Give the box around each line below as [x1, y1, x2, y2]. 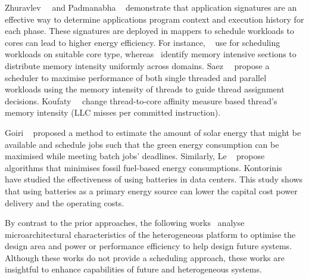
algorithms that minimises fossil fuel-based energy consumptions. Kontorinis [5, 161, 282, 173]
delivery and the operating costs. [5, 196, 124, 209]
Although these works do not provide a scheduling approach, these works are [5, 251, 285, 263]
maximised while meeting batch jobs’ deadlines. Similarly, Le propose [5, 150, 265, 162]
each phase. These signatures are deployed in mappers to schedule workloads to [5, 24, 294, 37]
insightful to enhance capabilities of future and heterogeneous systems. [5, 263, 262, 275]
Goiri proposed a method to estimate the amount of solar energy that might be [5, 126, 301, 138]
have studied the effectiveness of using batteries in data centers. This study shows [5, 173, 303, 185]
